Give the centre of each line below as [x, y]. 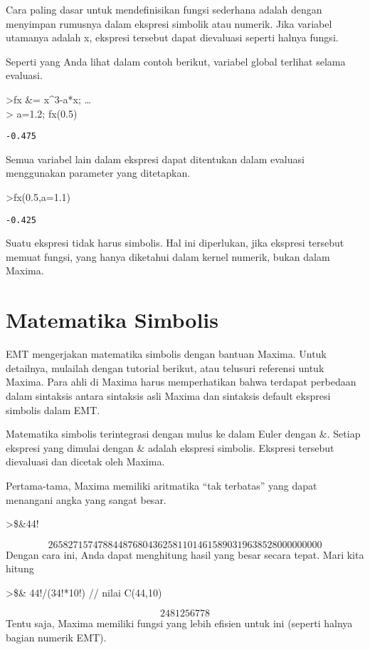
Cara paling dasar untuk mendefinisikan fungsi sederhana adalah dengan [164, 9]
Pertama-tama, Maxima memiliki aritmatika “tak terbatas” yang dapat [162, 485]
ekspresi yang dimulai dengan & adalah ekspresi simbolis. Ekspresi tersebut [170, 447]
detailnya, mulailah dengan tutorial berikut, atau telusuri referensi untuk [165, 367]
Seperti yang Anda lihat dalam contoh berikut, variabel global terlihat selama [176, 61]
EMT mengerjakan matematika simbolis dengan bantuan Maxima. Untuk [166, 354]
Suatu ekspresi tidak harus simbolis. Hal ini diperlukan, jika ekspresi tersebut [175, 243]
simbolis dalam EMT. [53, 409]
